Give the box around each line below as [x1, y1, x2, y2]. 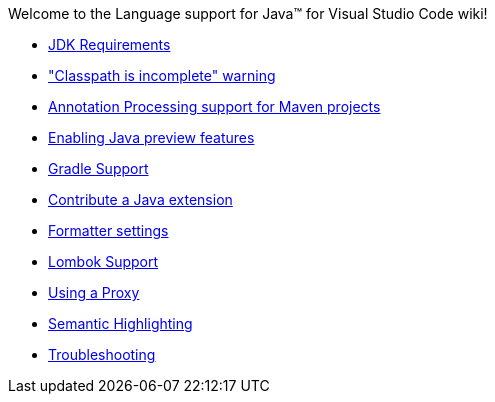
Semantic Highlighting [48, 315, 193, 332]
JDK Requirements [48, 36, 171, 53]
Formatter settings [48, 222, 169, 239]
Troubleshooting [48, 346, 156, 363]
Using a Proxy [48, 284, 140, 301]
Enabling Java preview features [48, 129, 255, 146]
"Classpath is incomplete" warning [48, 67, 276, 84]
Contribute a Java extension [48, 191, 233, 208]
